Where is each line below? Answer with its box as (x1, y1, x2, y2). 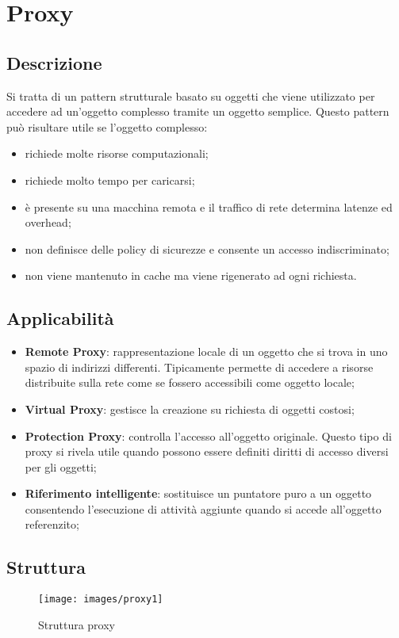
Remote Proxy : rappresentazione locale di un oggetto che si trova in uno (25, 343, 388, 360)
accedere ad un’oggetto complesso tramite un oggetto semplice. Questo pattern (6, 103, 389, 120)
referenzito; (25, 516, 79, 533)
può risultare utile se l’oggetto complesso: (6, 118, 208, 135)
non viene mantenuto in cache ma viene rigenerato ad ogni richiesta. (25, 267, 357, 284)
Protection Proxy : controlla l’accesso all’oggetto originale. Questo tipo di (25, 427, 392, 444)
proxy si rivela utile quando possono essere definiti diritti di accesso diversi (25, 443, 389, 460)
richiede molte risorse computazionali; (25, 145, 209, 162)
